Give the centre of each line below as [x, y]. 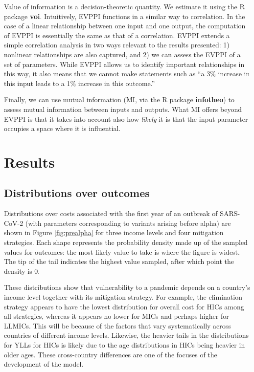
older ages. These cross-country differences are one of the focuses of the [111, 354]
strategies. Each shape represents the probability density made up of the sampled [126, 242]
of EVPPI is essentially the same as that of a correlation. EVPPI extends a [117, 35]
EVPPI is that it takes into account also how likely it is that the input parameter [126, 119]
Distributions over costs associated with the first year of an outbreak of [111, 213]
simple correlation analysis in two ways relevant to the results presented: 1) [117, 45]
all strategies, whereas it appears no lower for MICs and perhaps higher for [116, 316]
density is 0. [22, 271]
